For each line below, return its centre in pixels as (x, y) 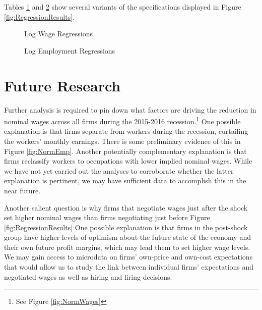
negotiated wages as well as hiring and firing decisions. (88, 276)
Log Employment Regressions (70, 50)
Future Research (62, 85)
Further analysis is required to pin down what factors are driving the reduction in (130, 109)
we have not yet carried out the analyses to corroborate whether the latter (119, 170)
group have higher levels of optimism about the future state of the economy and (127, 237)
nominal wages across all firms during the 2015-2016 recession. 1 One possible (122, 120)
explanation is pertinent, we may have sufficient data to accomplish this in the (125, 180)
